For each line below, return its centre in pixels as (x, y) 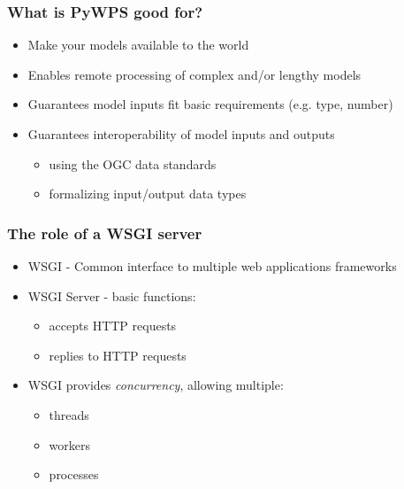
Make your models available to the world (138, 45)
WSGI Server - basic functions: (112, 295)
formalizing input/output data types (148, 194)
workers (70, 444)
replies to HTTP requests (118, 355)
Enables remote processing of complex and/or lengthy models (194, 74)
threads (69, 414)
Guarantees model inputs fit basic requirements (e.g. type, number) (210, 104)
